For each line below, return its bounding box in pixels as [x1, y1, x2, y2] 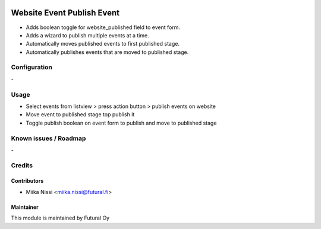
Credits [11, 161, 33, 169]
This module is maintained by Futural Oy [11, 214, 110, 222]
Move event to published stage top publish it [26, 111, 135, 118]
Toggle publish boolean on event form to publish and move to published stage [26, 119, 217, 126]
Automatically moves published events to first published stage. [26, 40, 180, 47]
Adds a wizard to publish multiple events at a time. [26, 31, 149, 39]
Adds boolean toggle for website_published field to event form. [26, 24, 181, 31]
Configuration [11, 63, 53, 71]
